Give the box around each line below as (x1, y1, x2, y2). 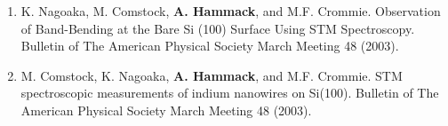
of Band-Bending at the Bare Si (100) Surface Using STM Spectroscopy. (20, 19, 415, 37)
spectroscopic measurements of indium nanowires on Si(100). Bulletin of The (20, 83, 439, 102)
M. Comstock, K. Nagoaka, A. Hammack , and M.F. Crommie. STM (20, 66, 403, 84)
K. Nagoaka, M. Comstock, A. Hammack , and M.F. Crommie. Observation (20, 2, 441, 20)
